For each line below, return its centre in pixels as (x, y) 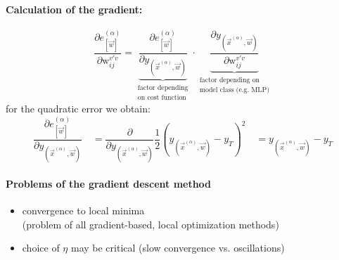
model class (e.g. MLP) (234, 90)
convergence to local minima (83, 210)
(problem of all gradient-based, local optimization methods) (151, 224)
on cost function (162, 98)
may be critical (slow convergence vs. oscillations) (178, 248)
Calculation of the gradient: (74, 9)
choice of (41, 248)
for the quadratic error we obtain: (78, 109)
